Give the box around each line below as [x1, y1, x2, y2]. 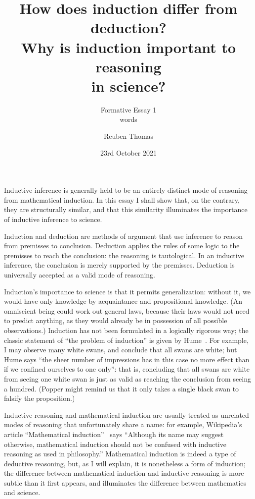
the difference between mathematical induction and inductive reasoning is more [4, 468, 244, 478]
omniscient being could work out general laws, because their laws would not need [4, 305, 250, 316]
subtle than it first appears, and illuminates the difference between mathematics [4, 477, 247, 488]
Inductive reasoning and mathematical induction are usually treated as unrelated [4, 409, 249, 420]
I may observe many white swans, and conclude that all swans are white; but [4, 344, 237, 355]
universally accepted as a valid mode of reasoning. [4, 270, 155, 279]
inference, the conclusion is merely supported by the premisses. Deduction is [4, 260, 235, 270]
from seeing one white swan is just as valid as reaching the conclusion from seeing [4, 373, 252, 384]
